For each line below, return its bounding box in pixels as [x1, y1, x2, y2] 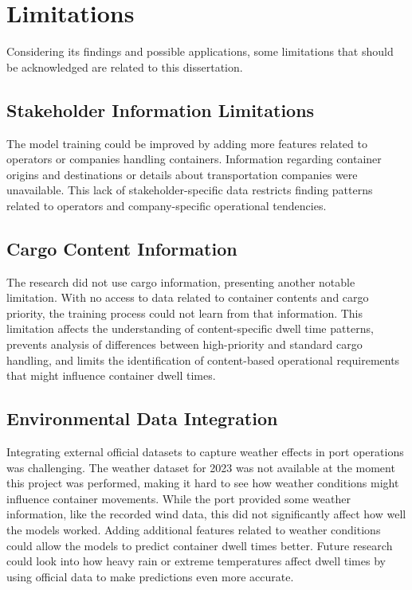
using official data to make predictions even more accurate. [6, 568, 294, 584]
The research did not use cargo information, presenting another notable [6, 273, 355, 290]
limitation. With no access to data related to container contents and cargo [6, 289, 369, 306]
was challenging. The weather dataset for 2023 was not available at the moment [6, 459, 395, 475]
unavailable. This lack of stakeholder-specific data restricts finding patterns [6, 182, 373, 198]
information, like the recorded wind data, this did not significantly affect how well [6, 506, 406, 522]
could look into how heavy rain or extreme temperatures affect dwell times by [6, 553, 386, 569]
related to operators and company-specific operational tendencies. [6, 197, 327, 213]
